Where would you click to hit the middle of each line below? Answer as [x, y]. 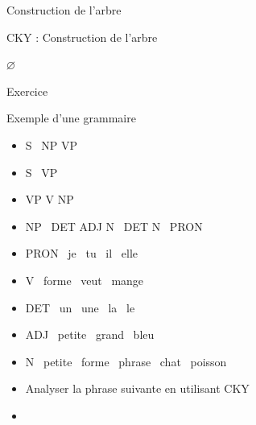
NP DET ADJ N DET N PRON [114, 226]
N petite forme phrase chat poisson [126, 361]
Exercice [27, 91]
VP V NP [50, 199]
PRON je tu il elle [82, 253]
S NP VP [51, 144]
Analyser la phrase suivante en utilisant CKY [137, 388]
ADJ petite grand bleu [90, 334]
